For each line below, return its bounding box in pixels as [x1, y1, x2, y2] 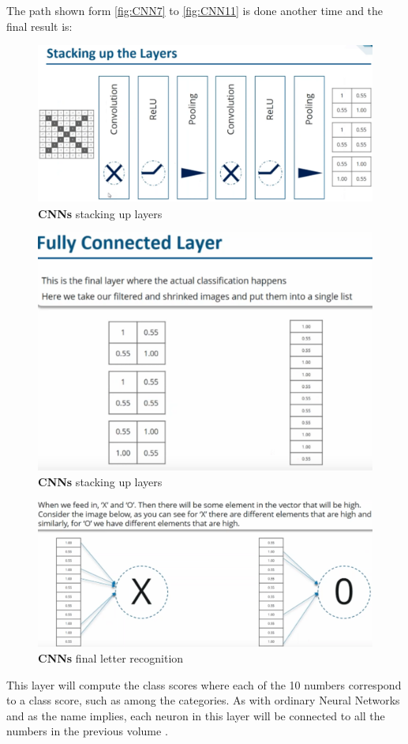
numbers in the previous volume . [6, 723, 168, 739]
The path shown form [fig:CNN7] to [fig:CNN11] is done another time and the [6, 2, 384, 18]
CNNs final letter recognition [38, 650, 184, 666]
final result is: [6, 17, 73, 34]
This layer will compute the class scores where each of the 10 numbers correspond [6, 676, 402, 693]
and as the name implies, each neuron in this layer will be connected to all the [6, 707, 385, 723]
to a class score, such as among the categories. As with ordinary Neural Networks [6, 692, 400, 708]
